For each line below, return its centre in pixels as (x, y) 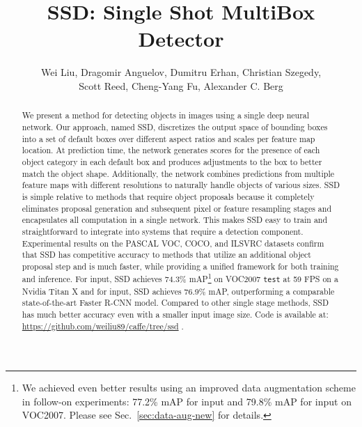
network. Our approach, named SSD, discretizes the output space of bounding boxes (175, 126)
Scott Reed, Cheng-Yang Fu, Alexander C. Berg (181, 85)
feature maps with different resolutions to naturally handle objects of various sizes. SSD (181, 185)
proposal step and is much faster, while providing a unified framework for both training (180, 266)
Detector (181, 39)
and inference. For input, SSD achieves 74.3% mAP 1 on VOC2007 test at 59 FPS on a (180, 278)
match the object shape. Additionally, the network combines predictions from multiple (178, 173)
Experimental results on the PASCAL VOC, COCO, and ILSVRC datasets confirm (173, 243)
